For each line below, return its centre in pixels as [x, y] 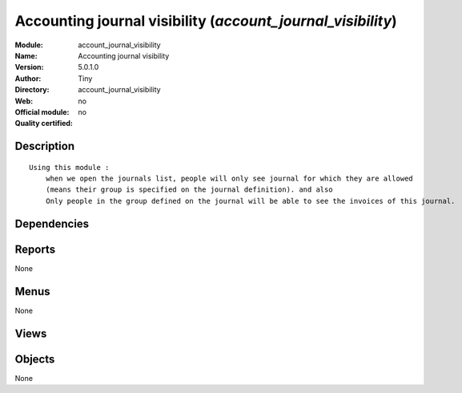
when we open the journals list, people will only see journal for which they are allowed [229, 179]
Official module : [42, 111]
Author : [28, 78]
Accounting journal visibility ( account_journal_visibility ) [206, 21]
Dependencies [52, 223]
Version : [29, 67]
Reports [35, 249]
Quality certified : [44, 124]
